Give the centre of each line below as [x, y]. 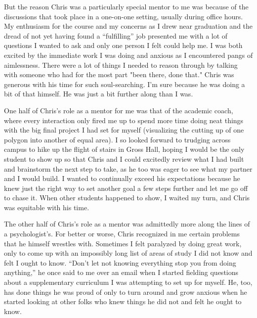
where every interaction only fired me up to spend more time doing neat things [124, 120]
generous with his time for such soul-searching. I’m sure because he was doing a [125, 84]
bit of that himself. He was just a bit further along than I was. [99, 94]
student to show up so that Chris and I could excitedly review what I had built [124, 159]
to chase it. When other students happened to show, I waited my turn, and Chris [127, 198]
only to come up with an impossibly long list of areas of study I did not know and [128, 253]
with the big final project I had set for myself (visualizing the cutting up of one [124, 130]
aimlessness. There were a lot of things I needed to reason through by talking [121, 65]
